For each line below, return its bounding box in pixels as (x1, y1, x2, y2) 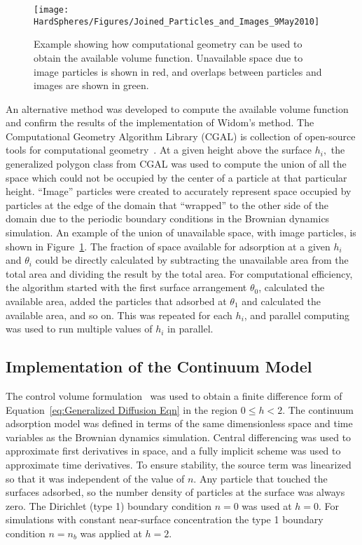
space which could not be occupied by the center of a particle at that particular (6, 170, 347, 184)
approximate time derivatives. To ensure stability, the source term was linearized (6, 457, 351, 471)
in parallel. (167, 321, 214, 336)
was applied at (80, 525, 142, 540)
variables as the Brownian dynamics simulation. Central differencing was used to (6, 429, 351, 444)
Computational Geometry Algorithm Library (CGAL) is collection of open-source (6, 128, 356, 143)
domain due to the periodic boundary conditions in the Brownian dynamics (6, 211, 330, 226)
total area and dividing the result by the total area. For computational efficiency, (6, 266, 353, 281)
